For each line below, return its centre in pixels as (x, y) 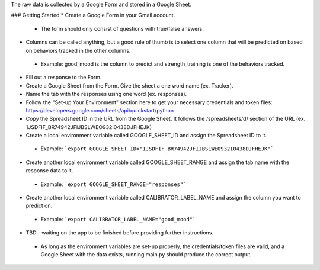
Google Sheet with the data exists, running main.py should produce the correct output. (146, 254)
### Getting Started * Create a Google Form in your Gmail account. (93, 15)
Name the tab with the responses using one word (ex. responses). (106, 94)
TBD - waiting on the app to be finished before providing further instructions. (119, 233)
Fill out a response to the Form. (64, 78)
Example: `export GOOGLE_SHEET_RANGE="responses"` (113, 184)
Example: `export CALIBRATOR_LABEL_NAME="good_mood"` (118, 219)
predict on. (39, 206)
